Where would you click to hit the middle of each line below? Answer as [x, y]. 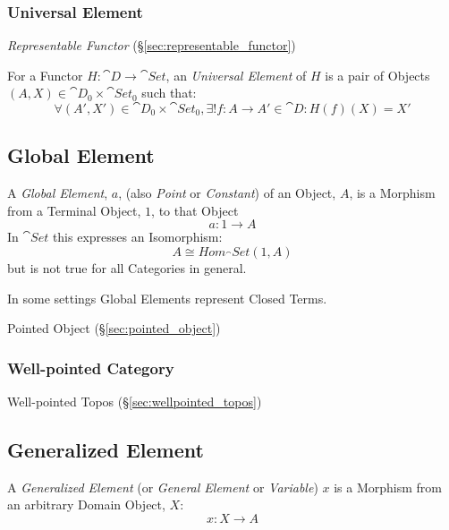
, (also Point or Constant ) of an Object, [227, 193]
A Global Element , [58, 193]
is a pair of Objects [377, 75]
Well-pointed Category [91, 368]
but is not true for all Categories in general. [127, 267]
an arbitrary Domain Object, [86, 504]
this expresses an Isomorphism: [137, 237]
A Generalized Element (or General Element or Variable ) [163, 487]
